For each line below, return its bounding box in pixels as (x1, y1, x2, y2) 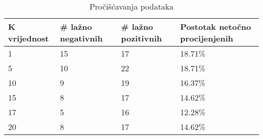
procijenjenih (180, 32, 234, 44)
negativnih (60, 32, 103, 44)
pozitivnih (121, 32, 162, 44)
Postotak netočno (180, 21, 251, 32)
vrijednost (8, 32, 49, 44)
